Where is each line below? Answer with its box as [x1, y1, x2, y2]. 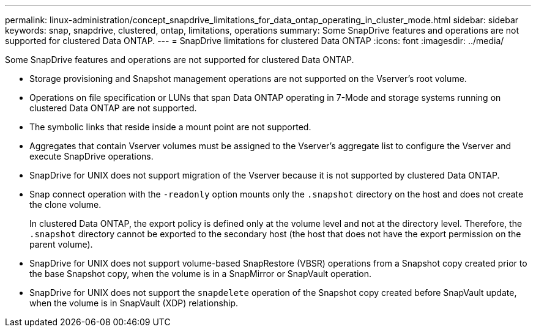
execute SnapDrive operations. [29, 151, 154, 161]
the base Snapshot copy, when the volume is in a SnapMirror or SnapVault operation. [29, 268, 371, 279]
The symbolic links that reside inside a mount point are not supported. [29, 122, 311, 132]
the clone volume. [29, 199, 102, 210]
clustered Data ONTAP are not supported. [29, 103, 197, 113]
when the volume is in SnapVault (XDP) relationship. [29, 298, 239, 308]
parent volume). [29, 239, 93, 249]
